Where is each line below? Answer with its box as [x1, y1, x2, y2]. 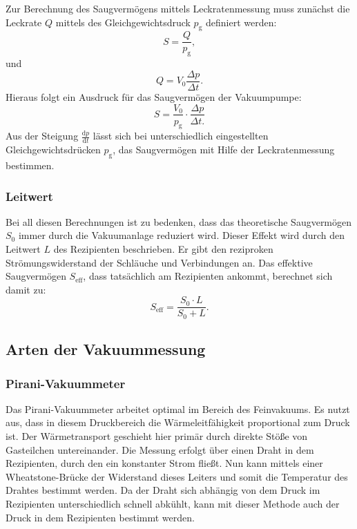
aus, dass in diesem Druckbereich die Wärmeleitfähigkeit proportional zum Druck [6, 415, 350, 430]
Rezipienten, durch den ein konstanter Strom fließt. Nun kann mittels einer [6, 456, 323, 470]
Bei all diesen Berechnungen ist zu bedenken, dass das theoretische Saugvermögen [6, 214, 352, 229]
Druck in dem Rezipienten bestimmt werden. [6, 510, 195, 524]
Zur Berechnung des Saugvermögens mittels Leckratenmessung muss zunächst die [6, 1, 350, 15]
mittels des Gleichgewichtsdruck [55, 15, 191, 29]
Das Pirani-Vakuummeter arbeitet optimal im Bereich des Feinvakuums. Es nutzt [6, 401, 350, 416]
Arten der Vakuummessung [6, 338, 206, 360]
